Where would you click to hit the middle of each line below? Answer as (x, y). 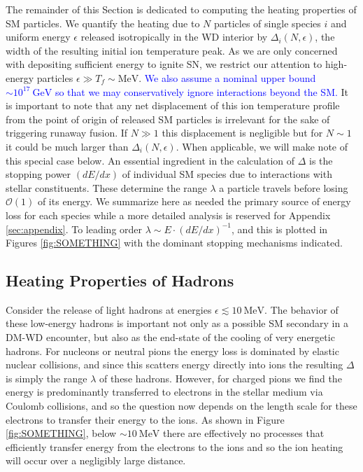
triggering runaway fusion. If (67, 133)
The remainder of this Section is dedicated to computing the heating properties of (181, 9)
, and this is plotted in (280, 229)
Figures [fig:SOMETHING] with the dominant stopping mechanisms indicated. (174, 243)
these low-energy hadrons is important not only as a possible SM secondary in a (177, 323)
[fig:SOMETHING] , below (61, 433)
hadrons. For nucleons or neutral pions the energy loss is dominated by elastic (172, 350)
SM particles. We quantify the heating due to (103, 23)
